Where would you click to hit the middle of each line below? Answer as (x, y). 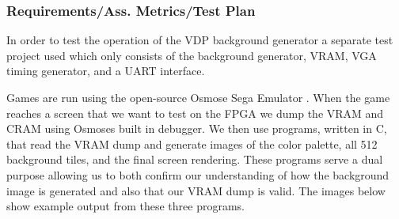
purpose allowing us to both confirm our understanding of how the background (198, 174)
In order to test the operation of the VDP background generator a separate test (200, 40)
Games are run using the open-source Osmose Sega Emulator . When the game (198, 97)
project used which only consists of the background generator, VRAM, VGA (192, 55)
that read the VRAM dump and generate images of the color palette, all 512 (192, 143)
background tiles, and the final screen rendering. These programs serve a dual (195, 159)
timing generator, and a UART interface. (106, 71)
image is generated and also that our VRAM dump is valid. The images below (196, 190)
